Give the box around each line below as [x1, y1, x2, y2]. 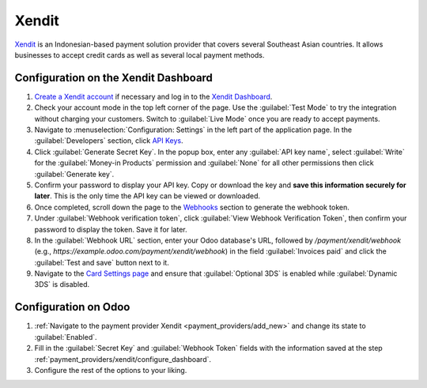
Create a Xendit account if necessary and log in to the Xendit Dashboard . [34, 92, 273, 101]
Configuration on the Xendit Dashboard [14, 71, 213, 85]
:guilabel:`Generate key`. [34, 169, 115, 179]
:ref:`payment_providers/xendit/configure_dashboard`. [34, 354, 212, 364]
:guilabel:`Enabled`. [34, 332, 98, 341]
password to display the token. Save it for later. [34, 224, 187, 234]
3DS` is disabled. [34, 280, 90, 289]
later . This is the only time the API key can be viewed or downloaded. [34, 191, 261, 201]
